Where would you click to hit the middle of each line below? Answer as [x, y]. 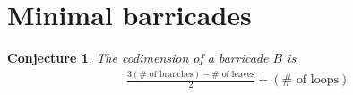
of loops [317, 80]
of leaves [238, 74]
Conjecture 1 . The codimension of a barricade [138, 58]
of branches [171, 74]
